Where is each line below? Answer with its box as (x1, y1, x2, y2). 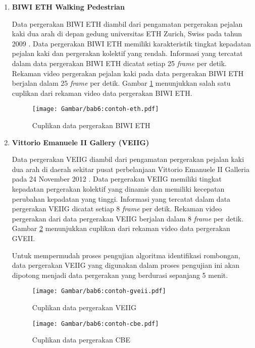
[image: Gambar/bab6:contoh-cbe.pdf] (32, 320, 159, 327)
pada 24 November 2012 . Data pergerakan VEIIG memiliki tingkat (12, 173, 222, 184)
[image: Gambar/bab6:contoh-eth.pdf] (32, 105, 159, 113)
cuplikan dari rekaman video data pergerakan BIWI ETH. (12, 87, 192, 98)
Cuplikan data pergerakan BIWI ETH (32, 120, 150, 130)
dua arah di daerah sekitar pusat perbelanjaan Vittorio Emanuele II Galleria (12, 163, 249, 174)
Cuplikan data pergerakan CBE (32, 334, 130, 345)
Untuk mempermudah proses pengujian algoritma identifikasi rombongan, (12, 250, 240, 260)
